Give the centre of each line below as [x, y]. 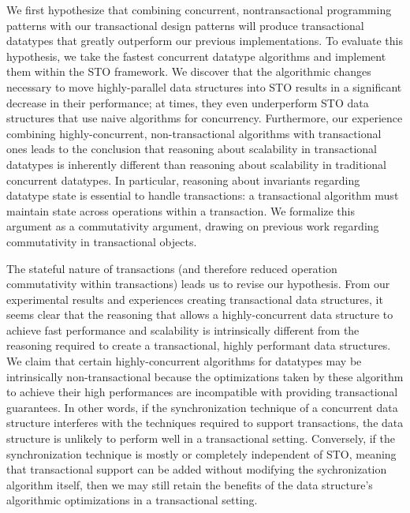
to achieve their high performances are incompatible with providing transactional [202, 392]
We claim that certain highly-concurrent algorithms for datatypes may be [184, 361]
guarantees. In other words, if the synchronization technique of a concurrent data [202, 407]
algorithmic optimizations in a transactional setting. [132, 500]
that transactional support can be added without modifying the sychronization [197, 469]
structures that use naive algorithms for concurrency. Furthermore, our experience [205, 118]
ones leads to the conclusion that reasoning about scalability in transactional [192, 149]
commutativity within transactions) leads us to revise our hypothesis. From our [198, 284]
